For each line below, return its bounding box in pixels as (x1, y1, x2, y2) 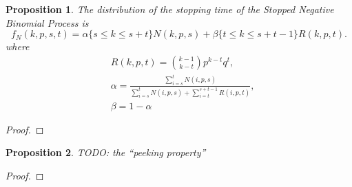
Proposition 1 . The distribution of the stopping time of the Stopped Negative (6, 2, 334, 16)
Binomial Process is (6, 15, 89, 30)
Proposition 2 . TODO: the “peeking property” (6, 145, 206, 159)
